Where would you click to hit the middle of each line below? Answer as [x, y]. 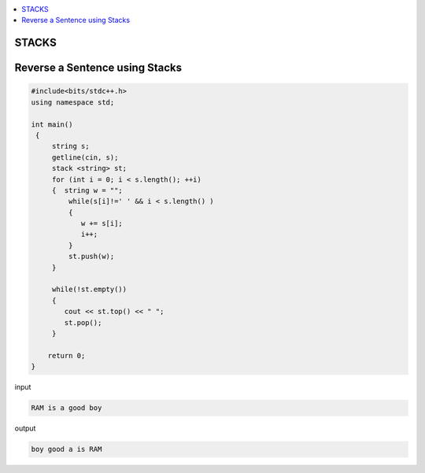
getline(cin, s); [85, 157]
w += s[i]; [102, 224]
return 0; [67, 355]
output [25, 428]
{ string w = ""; [87, 190]
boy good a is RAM [67, 449]
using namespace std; [73, 102]
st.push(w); [91, 257]
